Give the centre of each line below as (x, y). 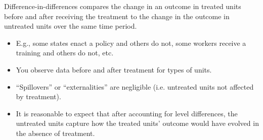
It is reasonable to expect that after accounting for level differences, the (127, 113)
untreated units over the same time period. (71, 26)
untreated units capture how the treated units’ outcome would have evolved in (137, 123)
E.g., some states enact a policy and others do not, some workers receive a (131, 43)
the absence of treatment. (55, 133)
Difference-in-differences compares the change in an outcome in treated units (123, 6)
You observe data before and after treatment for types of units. (114, 69)
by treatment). (38, 96)
